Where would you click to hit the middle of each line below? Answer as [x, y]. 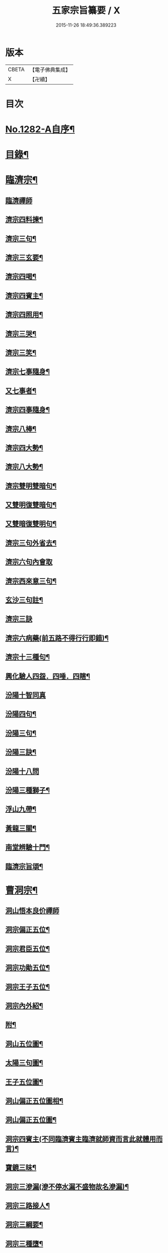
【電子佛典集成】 [50, 70]
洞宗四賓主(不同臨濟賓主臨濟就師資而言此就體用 [81, 1139]
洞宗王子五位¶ [28, 987]
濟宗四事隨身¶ [28, 410]
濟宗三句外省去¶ [31, 543]
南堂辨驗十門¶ [28, 847]
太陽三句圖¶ [24, 1063]
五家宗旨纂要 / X [86, 11]
